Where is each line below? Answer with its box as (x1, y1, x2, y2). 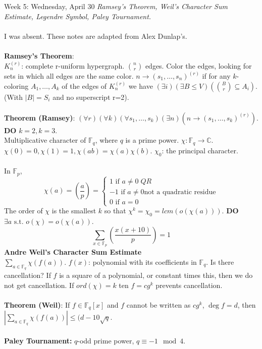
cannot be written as (126, 299, 191, 310)
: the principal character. (162, 145, 238, 155)
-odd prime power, (77, 335, 134, 346)
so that (104, 205, 126, 216)
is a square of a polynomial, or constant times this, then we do (59, 270, 253, 280)
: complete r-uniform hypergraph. (21, 60, 125, 71)
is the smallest (51, 205, 96, 216)
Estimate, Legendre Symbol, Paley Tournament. (4, 11, 151, 21)
